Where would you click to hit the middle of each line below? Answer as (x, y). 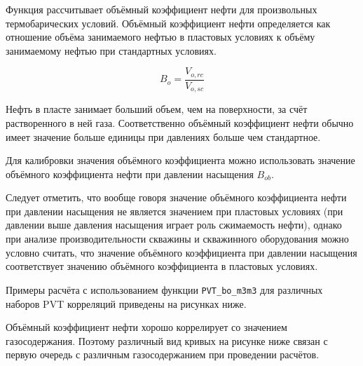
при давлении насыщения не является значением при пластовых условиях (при (174, 211)
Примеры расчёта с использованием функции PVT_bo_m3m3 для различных (164, 289)
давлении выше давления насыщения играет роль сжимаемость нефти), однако (174, 225)
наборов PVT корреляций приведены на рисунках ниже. (126, 303)
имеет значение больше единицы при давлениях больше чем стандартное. (163, 136)
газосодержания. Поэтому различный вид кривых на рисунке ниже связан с (167, 340)
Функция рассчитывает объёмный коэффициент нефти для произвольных (162, 9)
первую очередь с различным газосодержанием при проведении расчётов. (163, 354)
